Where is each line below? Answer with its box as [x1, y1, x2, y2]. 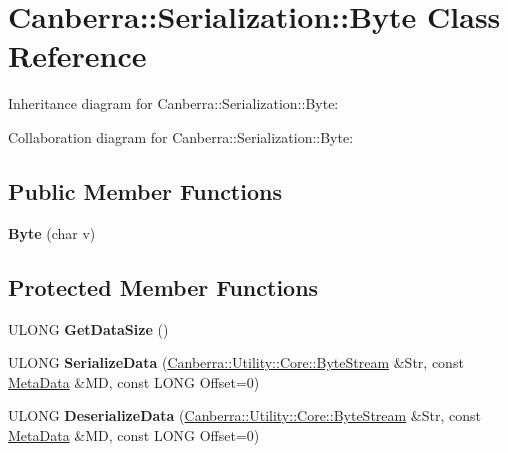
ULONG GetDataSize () [8, 318, 169, 339]
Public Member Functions [8, 175, 282, 206]
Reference [8, 35, 147, 76]
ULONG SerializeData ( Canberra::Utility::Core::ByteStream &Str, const [8, 352, 464, 373]
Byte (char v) [8, 222, 96, 243]
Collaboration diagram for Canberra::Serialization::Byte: [8, 126, 354, 147]
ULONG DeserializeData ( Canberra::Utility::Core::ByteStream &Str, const [8, 405, 481, 426]
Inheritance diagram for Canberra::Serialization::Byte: [8, 93, 339, 114]
